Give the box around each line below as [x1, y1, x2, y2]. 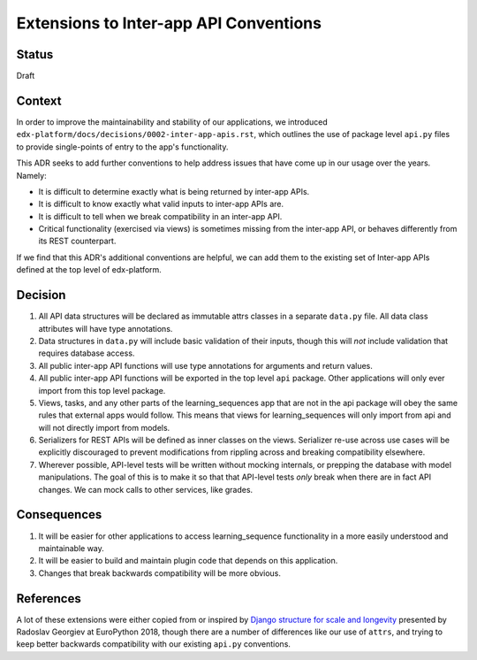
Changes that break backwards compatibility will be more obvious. [38, 567, 282, 579]
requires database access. [38, 348, 135, 358]
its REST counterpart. [38, 235, 117, 247]
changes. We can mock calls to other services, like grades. [38, 484, 254, 495]
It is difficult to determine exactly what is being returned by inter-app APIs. [38, 186, 310, 196]
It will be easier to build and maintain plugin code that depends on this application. [38, 556, 338, 566]
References [16, 591, 81, 606]
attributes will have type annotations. [38, 323, 173, 334]
